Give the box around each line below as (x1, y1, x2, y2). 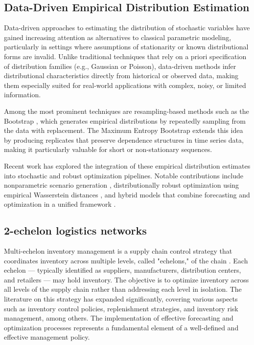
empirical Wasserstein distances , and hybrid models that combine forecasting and (4, 189, 250, 199)
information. (4, 89, 41, 100)
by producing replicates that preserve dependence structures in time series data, (4, 134, 244, 145)
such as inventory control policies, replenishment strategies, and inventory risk (4, 303, 238, 313)
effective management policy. (4, 332, 90, 342)
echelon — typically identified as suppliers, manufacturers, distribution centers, (4, 265, 241, 275)
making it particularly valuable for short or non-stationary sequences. (4, 144, 212, 154)
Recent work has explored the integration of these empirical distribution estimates (4, 160, 251, 171)
